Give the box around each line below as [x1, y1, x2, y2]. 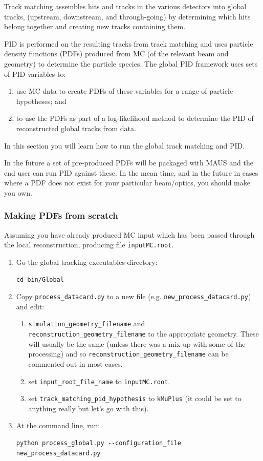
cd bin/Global [16, 276, 64, 283]
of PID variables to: [4, 68, 66, 79]
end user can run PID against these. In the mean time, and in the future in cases [4, 167, 258, 178]
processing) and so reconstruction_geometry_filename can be [28, 348, 229, 359]
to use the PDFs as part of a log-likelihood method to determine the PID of [16, 113, 254, 123]
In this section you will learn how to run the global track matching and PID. [4, 140, 245, 151]
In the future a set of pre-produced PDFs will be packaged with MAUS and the [4, 157, 253, 168]
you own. [4, 187, 32, 198]
